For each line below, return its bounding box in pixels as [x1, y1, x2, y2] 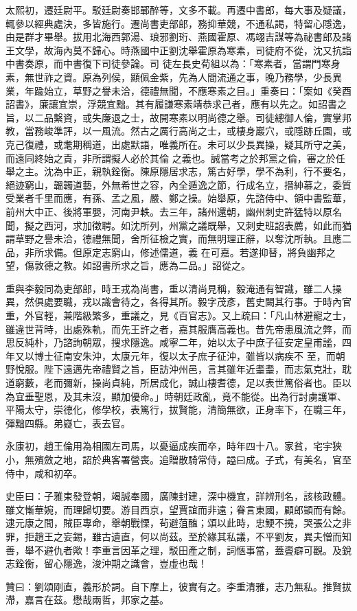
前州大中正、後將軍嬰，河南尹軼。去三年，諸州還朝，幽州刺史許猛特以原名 [5, 204, 342, 218]
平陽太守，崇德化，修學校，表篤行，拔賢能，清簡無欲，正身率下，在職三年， [5, 402, 352, 417]
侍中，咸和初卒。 [5, 465, 82, 480]
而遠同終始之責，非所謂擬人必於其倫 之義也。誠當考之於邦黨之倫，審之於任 [5, 150, 345, 165]
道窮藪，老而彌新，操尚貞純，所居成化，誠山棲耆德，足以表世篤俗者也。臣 [5, 376, 342, 390]
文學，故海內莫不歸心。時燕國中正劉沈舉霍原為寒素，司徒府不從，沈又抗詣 [14, 43, 352, 57]
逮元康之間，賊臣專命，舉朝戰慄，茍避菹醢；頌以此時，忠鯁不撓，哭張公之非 [5, 516, 352, 530]
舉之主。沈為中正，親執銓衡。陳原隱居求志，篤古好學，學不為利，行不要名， [5, 164, 352, 178]
